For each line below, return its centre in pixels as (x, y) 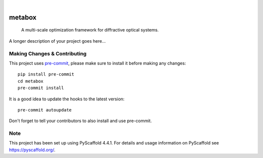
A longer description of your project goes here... (57, 41)
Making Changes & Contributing (48, 53)
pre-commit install (41, 88)
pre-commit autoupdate (45, 110)
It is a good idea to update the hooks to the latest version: (67, 99)
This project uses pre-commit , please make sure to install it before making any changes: (97, 63)
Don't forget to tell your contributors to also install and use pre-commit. (80, 121)
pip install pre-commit (46, 74)
